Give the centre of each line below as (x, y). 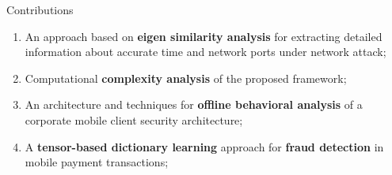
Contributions (40, 9)
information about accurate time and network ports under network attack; (206, 52)
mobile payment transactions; (97, 162)
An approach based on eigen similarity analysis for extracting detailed (204, 36)
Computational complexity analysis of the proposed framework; (186, 78)
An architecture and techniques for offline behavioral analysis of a (194, 104)
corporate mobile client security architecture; (134, 119)
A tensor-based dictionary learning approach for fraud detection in (204, 146)
